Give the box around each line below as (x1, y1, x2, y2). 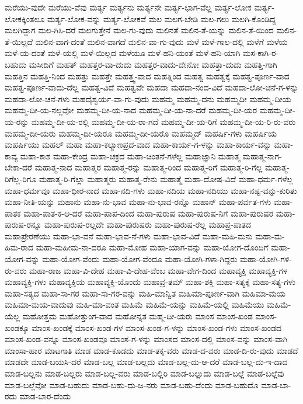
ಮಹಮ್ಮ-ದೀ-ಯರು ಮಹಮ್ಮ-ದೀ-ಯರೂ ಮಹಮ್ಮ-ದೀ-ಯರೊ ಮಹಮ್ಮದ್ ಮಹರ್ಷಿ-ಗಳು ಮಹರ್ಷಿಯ (5, 127, 277, 139)
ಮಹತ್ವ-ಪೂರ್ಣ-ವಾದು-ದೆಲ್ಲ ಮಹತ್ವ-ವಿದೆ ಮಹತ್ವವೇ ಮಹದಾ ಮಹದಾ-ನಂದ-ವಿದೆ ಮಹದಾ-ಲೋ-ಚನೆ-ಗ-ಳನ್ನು (5, 81, 299, 93)
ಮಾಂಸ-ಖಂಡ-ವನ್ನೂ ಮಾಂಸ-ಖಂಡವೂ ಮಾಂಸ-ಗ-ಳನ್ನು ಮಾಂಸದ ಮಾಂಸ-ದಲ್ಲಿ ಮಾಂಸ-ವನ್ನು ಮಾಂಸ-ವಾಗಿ (5, 333, 288, 345)
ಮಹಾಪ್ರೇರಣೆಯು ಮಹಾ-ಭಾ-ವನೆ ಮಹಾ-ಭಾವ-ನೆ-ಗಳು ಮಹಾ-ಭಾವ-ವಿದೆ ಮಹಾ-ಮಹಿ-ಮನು (5, 229, 253, 242)
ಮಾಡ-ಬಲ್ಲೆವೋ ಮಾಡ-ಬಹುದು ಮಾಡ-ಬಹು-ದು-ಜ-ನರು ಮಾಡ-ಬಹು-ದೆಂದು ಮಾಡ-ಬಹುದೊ (5, 378, 259, 391)
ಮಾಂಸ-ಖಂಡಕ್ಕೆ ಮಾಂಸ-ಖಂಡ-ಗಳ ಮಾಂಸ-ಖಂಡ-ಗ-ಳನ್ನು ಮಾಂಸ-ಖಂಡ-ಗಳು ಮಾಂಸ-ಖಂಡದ (32, 321, 281, 333)
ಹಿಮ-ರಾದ (5, 241, 33, 253)
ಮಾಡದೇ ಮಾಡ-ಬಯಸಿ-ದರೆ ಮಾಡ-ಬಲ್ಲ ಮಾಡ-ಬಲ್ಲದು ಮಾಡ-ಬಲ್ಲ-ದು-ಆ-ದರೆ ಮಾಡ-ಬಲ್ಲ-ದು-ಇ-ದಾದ (5, 356, 288, 368)
